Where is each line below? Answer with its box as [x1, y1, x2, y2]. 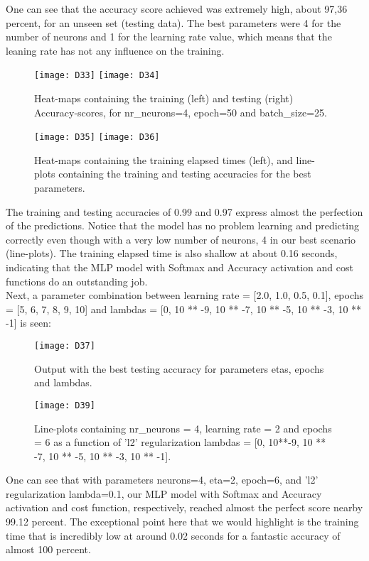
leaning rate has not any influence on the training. [6, 43, 225, 58]
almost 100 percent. [6, 542, 91, 557]
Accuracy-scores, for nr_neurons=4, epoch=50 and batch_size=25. [34, 104, 327, 119]
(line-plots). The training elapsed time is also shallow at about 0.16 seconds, [6, 246, 338, 261]
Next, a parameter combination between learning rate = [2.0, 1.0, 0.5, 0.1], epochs [6, 288, 364, 303]
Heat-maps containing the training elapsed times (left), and [34, 152, 293, 167]
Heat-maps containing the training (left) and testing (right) [34, 91, 294, 106]
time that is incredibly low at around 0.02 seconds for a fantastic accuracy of [6, 528, 341, 543]
